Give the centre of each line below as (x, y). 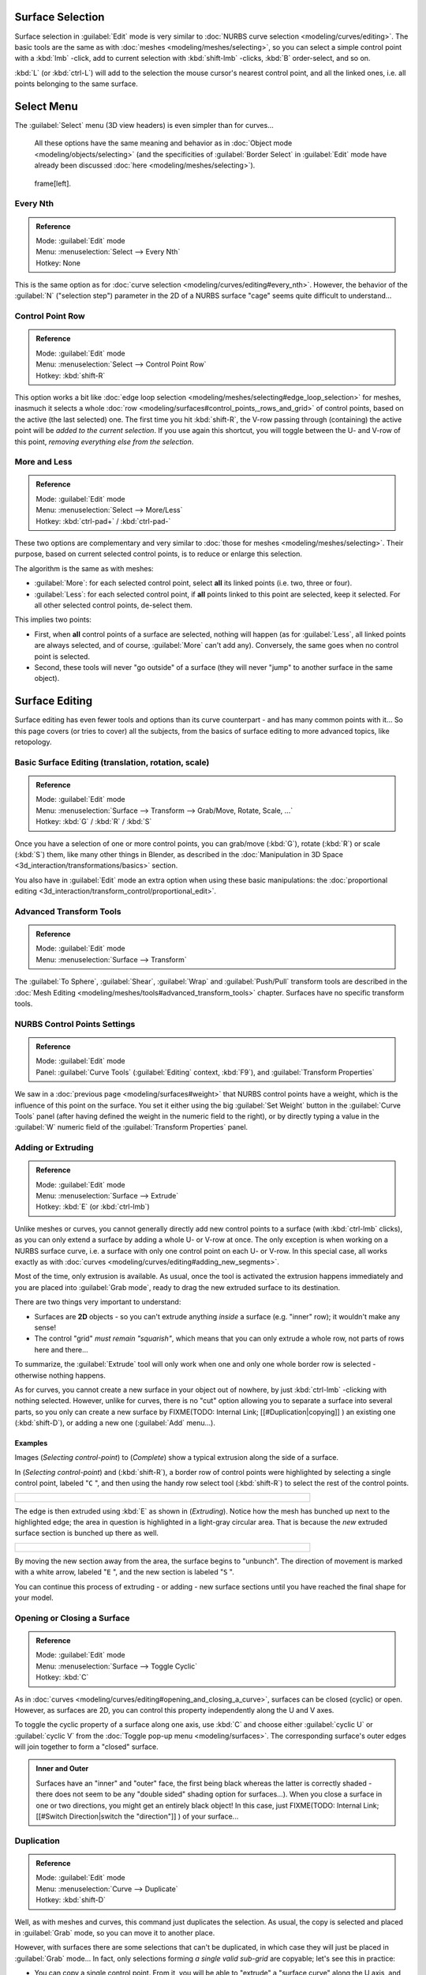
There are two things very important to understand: (98, 1302)
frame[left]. (52, 183)
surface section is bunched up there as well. (87, 1533)
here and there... (61, 1349)
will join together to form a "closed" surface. (87, 1747)
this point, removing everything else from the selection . (104, 442)
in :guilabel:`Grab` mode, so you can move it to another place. (115, 1932)
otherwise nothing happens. (60, 1375)
